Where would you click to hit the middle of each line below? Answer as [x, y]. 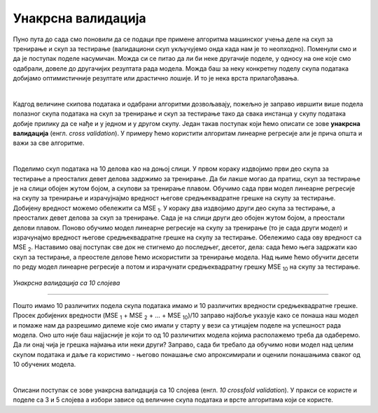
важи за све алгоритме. [49, 143]
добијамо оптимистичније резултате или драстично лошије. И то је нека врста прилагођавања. [156, 78]
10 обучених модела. [44, 365]
